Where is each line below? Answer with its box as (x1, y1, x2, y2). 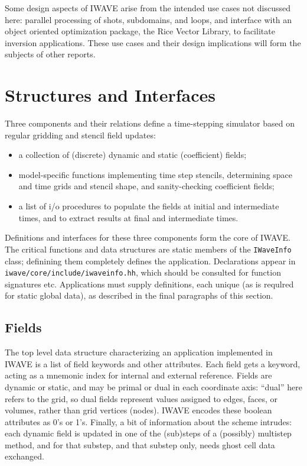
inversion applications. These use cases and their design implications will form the (5, 36, 301, 48)
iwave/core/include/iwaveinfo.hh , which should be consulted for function (5, 266, 281, 279)
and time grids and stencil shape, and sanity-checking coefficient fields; (18, 180, 275, 192)
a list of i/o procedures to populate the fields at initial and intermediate (18, 200, 279, 212)
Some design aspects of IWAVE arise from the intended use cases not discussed (5, 2, 290, 14)
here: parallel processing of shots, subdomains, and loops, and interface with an (5, 13, 292, 25)
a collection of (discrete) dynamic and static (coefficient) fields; (18, 148, 247, 161)
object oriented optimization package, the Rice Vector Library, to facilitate (5, 25, 275, 37)
